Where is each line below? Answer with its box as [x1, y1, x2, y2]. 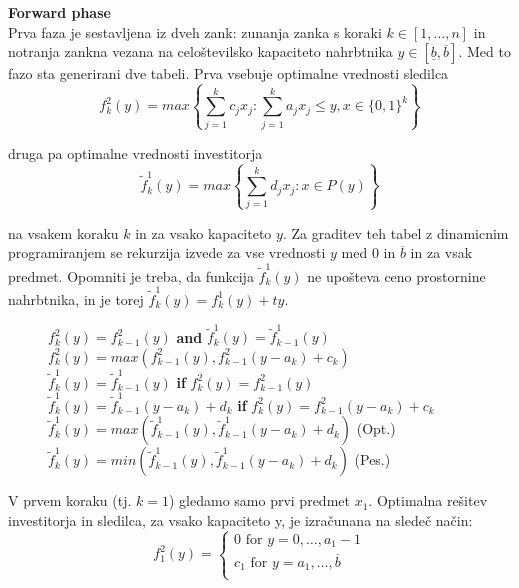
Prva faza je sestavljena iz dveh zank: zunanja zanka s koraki [8, 21, 382, 42]
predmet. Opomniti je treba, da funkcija [8, 265, 254, 286]
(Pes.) [354, 449, 391, 470]
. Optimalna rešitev [368, 490, 488, 511]
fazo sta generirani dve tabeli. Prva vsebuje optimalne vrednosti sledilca [8, 63, 449, 84]
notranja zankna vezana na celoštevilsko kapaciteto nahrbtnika [8, 41, 393, 62]
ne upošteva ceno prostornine [307, 265, 486, 286]
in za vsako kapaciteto [135, 222, 272, 243]
